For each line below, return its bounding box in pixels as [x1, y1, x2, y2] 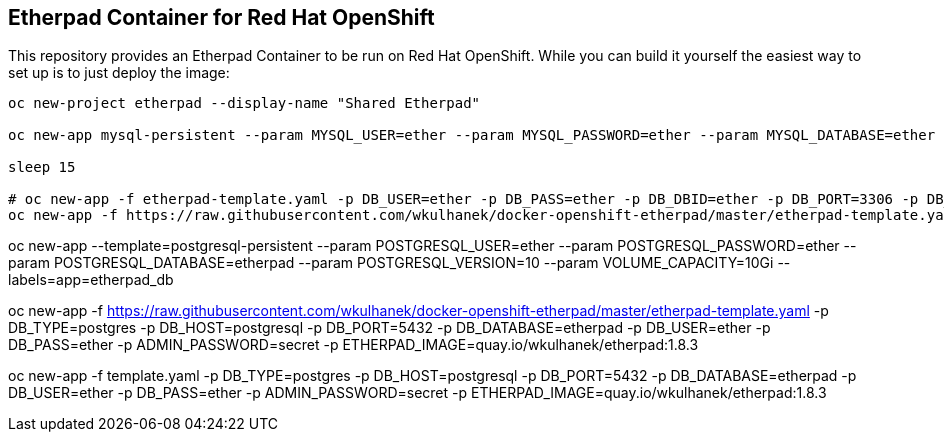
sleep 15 [8, 159, 76, 176]
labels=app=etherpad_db [8, 271, 174, 289]
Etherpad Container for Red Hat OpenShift [8, 5, 435, 30]
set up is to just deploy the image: [8, 64, 230, 82]
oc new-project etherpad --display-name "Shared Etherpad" [8, 95, 481, 112]
